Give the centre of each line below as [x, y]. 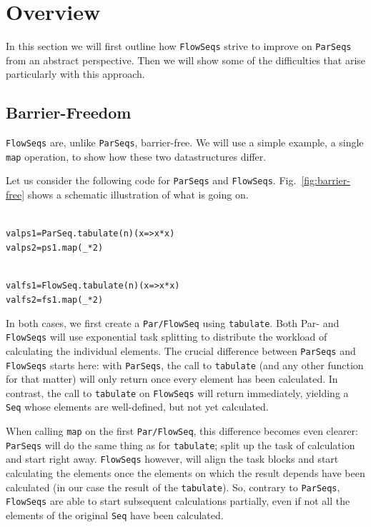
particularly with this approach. [75, 74]
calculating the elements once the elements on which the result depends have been [185, 473]
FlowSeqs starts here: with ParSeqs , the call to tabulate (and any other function [185, 365]
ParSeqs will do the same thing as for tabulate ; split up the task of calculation [180, 445]
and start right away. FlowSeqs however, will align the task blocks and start [172, 459]
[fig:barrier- [326, 180]
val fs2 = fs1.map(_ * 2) [55, 300]
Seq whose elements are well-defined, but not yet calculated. [137, 407]
